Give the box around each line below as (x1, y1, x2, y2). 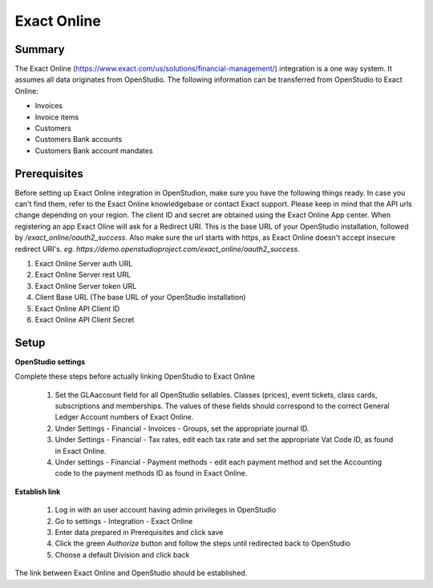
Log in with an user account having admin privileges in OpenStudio (55, 505, 277, 515)
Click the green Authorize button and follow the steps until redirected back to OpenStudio (55, 538, 350, 549)
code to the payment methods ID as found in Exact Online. (55, 468, 248, 478)
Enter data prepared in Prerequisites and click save (55, 527, 224, 537)
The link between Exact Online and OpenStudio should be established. (14, 568, 248, 578)
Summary (14, 43, 65, 56)
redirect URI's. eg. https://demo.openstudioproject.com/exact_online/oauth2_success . (14, 244, 301, 253)
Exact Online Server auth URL (34, 259, 133, 269)
